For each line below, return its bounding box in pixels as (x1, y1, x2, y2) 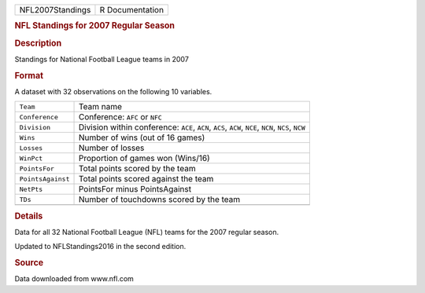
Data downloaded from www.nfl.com (14, 274, 134, 284)
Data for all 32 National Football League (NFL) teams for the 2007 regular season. (14, 228, 279, 237)
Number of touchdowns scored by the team (78, 194, 241, 205)
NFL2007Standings (19, 5, 91, 15)
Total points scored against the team (78, 174, 214, 185)
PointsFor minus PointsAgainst (78, 184, 192, 195)
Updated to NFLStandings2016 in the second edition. (14, 242, 187, 251)
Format (14, 70, 43, 81)
